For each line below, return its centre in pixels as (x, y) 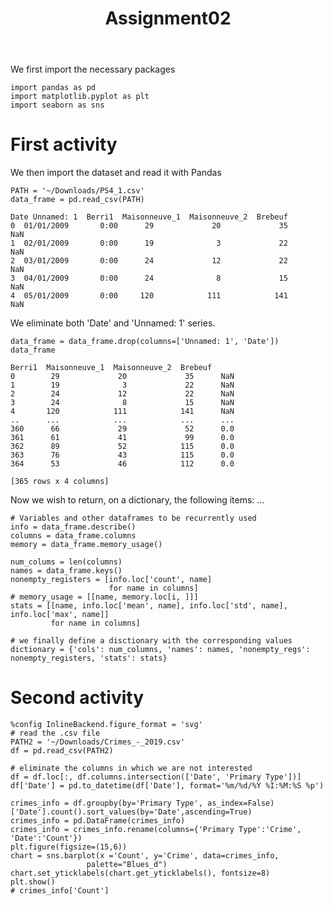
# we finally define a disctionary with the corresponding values (151, 641)
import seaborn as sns (57, 105)
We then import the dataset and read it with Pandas (116, 173)
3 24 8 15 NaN (122, 403)
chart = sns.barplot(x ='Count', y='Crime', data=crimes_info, (145, 856)
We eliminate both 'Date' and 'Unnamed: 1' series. (113, 323)
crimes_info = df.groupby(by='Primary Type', (106, 803)
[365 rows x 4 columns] (60, 482)
